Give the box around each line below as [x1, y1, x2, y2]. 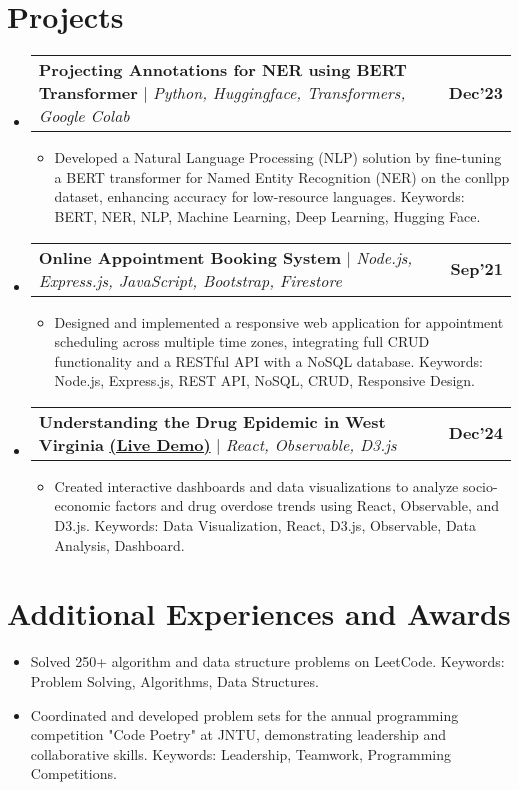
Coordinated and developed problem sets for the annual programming [30, 704, 459, 725]
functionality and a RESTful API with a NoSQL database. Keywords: [54, 350, 484, 371]
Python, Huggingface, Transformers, [152, 81, 406, 105]
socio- [462, 475, 498, 496]
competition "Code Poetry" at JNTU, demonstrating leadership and [30, 724, 447, 745]
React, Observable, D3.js [225, 432, 397, 456]
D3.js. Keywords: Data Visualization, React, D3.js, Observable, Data [54, 515, 477, 536]
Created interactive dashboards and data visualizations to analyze [54, 475, 459, 496]
